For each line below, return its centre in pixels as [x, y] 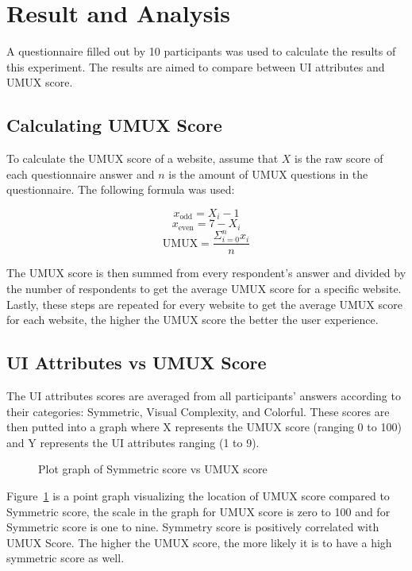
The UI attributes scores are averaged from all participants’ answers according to [204, 395]
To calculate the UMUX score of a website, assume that [142, 158]
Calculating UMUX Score [114, 125]
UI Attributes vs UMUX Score [137, 363]
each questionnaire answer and [81, 174]
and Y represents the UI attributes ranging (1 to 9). [133, 442]
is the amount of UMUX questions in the [268, 174]
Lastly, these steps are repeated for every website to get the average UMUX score [204, 304]
